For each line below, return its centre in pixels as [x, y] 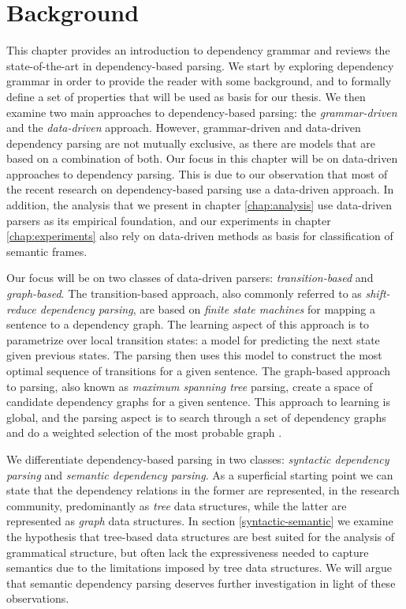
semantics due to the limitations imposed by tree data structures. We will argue [199, 568]
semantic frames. [47, 251]
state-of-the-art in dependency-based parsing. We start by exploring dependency [200, 65]
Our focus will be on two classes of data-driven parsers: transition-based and [190, 278]
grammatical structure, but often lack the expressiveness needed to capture [188, 552]
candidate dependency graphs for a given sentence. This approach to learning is [198, 402]
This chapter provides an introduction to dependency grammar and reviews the [198, 50]
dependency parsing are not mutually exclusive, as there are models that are [191, 143]
